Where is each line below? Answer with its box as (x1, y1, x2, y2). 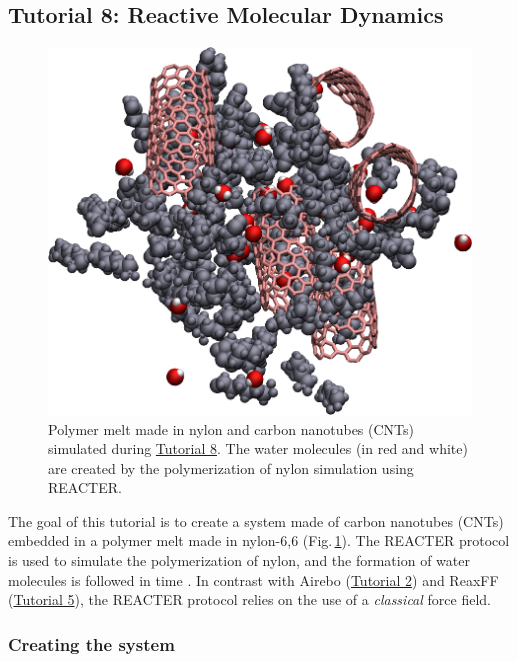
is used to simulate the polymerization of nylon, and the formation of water (8, 550, 470, 571)
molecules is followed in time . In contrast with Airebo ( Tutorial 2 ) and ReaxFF (8, 569, 499, 590)
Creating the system (8, 631, 175, 656)
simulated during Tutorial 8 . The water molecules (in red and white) (48, 438, 468, 459)
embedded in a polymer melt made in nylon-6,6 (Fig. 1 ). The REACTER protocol (8, 530, 510, 551)
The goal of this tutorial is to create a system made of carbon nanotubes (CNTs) (8, 510, 504, 531)
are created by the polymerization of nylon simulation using (48, 457, 414, 478)
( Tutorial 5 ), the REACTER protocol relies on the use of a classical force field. (8, 589, 491, 610)
